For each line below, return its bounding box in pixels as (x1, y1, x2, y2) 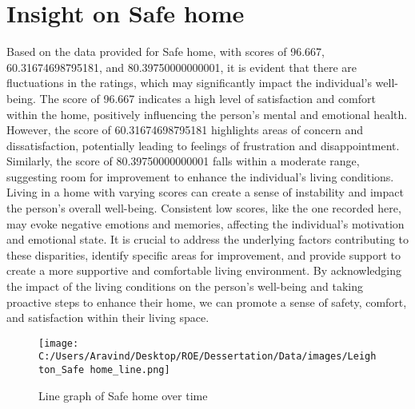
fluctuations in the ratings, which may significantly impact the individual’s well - (6, 74, 399, 91)
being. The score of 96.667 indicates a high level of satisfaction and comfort (6, 89, 376, 106)
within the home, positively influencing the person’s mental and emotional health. (6, 105, 408, 122)
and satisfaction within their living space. (6, 309, 209, 326)
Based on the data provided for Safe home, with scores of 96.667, (6, 43, 325, 60)
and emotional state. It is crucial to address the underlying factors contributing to (6, 231, 409, 248)
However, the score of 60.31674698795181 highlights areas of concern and (6, 121, 364, 138)
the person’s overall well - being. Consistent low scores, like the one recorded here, (6, 200, 401, 216)
